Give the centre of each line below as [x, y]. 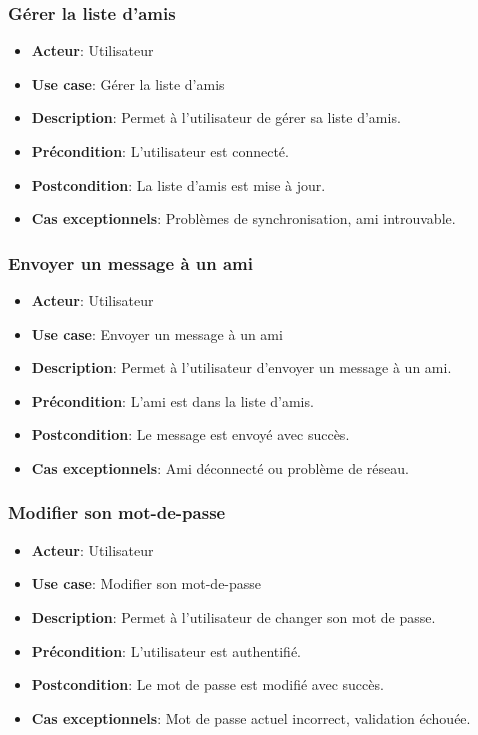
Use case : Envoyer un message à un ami [157, 333]
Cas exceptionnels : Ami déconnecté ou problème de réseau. [220, 467]
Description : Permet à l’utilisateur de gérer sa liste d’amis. [216, 117]
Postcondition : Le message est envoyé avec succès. [190, 434]
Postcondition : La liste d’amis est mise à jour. [178, 184]
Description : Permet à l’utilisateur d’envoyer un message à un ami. [241, 367]
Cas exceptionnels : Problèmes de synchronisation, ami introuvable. [243, 218]
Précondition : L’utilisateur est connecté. [160, 151]
